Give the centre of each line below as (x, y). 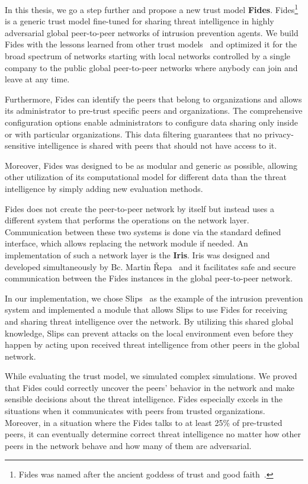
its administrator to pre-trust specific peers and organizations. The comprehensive (154, 110)
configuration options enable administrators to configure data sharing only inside (151, 122)
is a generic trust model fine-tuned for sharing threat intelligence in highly (139, 21)
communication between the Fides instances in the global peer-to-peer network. (149, 278)
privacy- (279, 134)
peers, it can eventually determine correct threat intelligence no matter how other (153, 434)
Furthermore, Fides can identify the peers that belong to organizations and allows (153, 99)
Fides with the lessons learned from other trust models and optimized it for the (151, 44)
